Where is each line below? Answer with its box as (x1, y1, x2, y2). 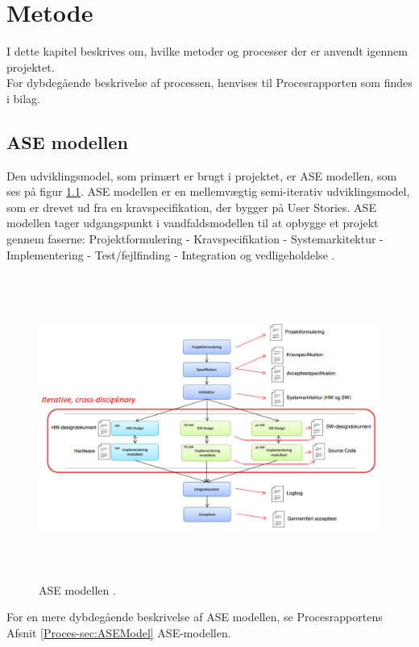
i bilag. (6, 89, 41, 106)
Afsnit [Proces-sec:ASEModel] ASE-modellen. (6, 624, 231, 641)
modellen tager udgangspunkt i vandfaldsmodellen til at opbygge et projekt (6, 214, 379, 231)
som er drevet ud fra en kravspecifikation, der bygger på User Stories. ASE (6, 198, 376, 215)
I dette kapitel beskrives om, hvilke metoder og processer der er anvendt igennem (6, 43, 408, 60)
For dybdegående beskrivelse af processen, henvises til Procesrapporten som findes (6, 74, 413, 91)
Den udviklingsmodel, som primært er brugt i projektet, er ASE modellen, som (6, 167, 397, 184)
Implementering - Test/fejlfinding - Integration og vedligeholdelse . (6, 246, 335, 263)
